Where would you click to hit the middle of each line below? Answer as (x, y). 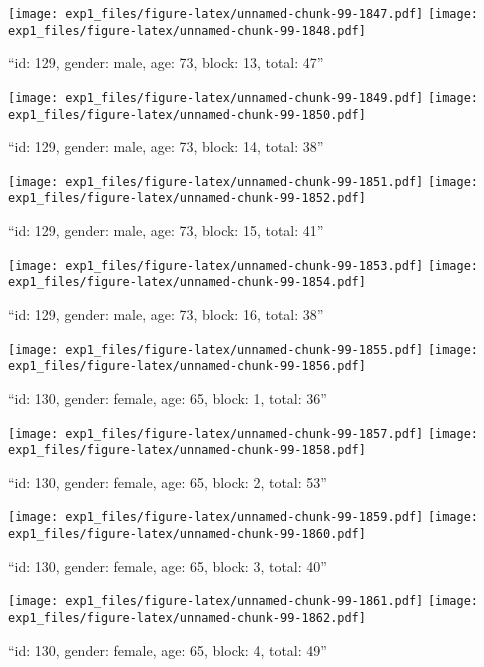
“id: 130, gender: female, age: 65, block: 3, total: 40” (167, 565)
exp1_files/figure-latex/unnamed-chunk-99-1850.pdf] (187, 114)
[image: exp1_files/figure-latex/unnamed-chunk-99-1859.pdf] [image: (243, 517)
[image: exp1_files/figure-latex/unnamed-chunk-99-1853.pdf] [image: (243, 265)
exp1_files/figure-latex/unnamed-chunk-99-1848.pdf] (187, 30)
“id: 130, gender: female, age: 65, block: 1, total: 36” (167, 397)
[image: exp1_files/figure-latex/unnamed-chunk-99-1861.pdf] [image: (243, 601)
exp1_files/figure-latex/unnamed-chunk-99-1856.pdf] (187, 366)
